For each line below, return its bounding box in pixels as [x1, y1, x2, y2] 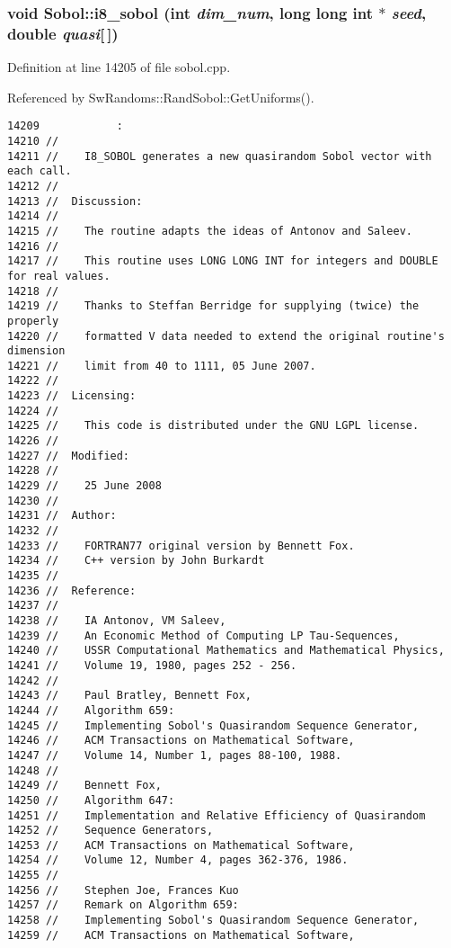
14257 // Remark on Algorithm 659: [7, 899, 239, 912]
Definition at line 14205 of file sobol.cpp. [7, 58, 231, 76]
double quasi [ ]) [7, 22, 119, 44]
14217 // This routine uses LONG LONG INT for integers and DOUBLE [7, 255, 438, 268]
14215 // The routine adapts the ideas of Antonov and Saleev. [7, 224, 413, 237]
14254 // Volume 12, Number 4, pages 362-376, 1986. [7, 854, 349, 867]
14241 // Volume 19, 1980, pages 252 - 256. [7, 658, 297, 672]
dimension [7, 344, 66, 358]
